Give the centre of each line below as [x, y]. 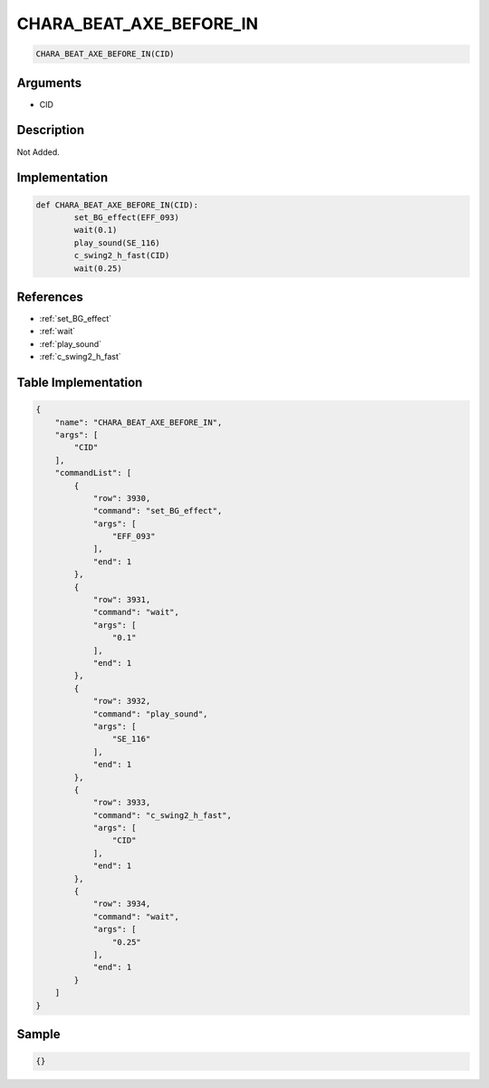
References [50, 297]
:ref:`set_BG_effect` [76, 318]
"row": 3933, [122, 803]
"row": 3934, [122, 904]
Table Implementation [80, 382]
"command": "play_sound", [150, 714]
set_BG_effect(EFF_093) [127, 217]
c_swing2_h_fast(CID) [122, 255]
